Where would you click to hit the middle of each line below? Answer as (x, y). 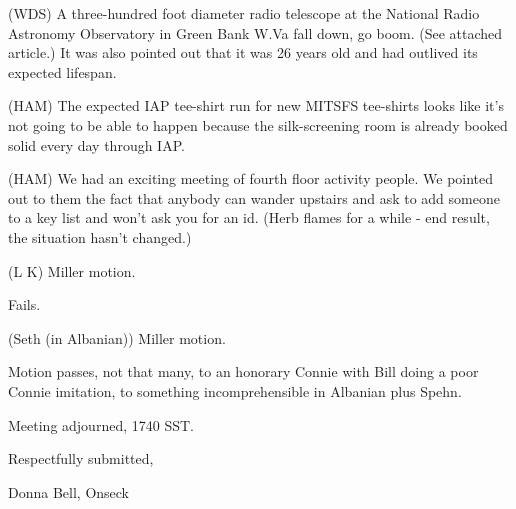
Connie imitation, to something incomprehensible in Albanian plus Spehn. (235, 390)
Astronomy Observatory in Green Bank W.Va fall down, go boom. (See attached (255, 32)
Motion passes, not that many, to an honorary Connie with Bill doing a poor (243, 371)
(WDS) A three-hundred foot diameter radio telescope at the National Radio (244, 13)
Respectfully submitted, (81, 458)
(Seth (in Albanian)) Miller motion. (117, 337)
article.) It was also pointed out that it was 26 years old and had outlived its (243, 52)
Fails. (24, 304)
